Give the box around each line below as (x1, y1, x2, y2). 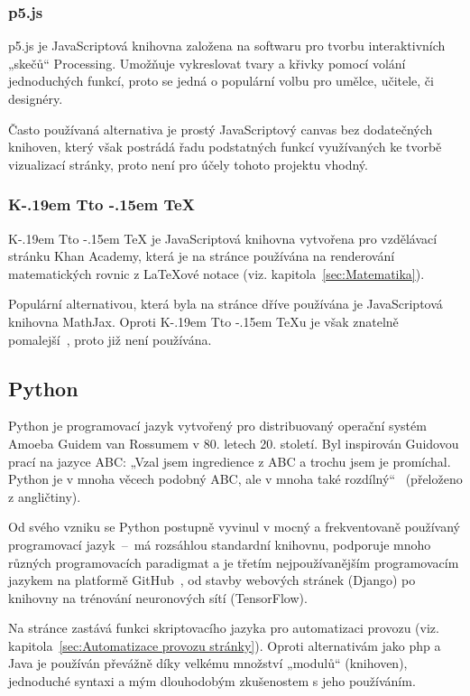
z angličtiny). (8, 487, 81, 506)
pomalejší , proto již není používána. (8, 329, 212, 348)
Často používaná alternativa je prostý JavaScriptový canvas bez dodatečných (8, 119, 433, 138)
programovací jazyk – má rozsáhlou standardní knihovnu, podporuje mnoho (8, 534, 431, 553)
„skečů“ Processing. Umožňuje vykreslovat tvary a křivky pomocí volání (8, 53, 406, 72)
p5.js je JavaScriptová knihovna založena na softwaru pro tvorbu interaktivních (8, 36, 446, 55)
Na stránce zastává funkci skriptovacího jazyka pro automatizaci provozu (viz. (8, 618, 439, 637)
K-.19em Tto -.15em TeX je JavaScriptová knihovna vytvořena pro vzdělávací (8, 228, 438, 247)
